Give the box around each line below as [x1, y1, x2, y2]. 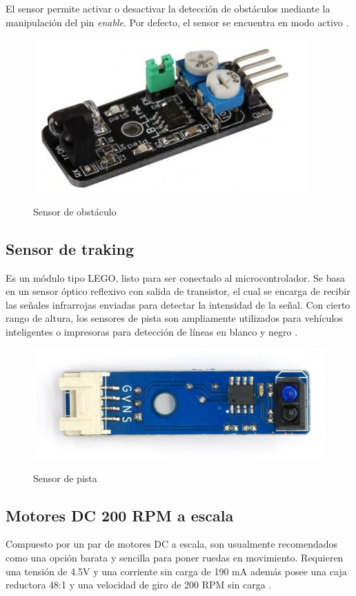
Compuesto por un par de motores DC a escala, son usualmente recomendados [6, 537, 338, 551]
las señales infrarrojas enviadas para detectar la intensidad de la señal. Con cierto [6, 297, 350, 311]
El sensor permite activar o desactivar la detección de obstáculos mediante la [6, 1, 330, 15]
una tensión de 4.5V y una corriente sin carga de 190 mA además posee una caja [6, 564, 347, 578]
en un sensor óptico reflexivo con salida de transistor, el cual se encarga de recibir [6, 284, 350, 298]
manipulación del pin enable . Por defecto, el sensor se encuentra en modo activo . [6, 15, 349, 29]
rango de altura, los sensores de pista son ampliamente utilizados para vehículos [6, 311, 343, 325]
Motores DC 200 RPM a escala [6, 504, 234, 526]
